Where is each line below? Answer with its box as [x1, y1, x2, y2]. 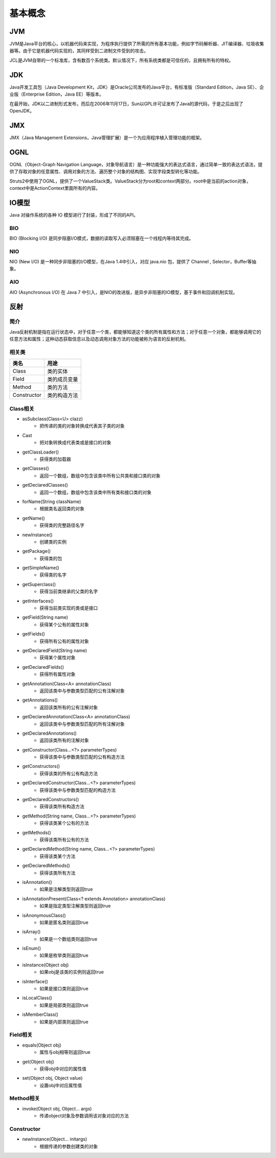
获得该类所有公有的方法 [39, 836, 89, 843]
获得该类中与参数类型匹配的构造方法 [39, 787, 116, 793]
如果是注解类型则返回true [39, 886, 93, 892]
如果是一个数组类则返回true [39, 936, 98, 942]
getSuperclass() [22, 581, 56, 587]
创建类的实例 [39, 538, 66, 544]
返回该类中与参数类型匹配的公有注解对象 [39, 688, 125, 694]
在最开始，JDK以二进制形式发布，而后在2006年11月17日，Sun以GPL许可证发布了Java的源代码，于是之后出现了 [9, 100, 244, 107]
